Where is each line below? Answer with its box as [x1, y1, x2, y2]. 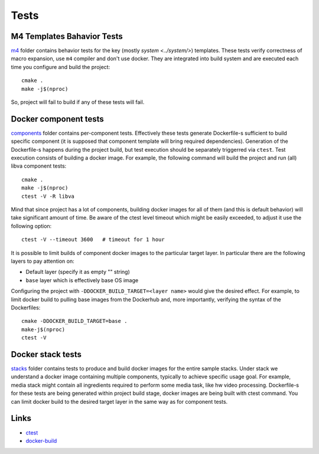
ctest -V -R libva [21, 192, 75, 200]
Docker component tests [11, 114, 105, 124]
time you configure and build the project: [11, 63, 110, 70]
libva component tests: [11, 162, 67, 169]
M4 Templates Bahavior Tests [11, 31, 123, 41]
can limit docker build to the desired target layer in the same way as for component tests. [11, 398, 228, 405]
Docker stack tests [11, 349, 82, 360]
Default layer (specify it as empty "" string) [25, 269, 130, 276]
